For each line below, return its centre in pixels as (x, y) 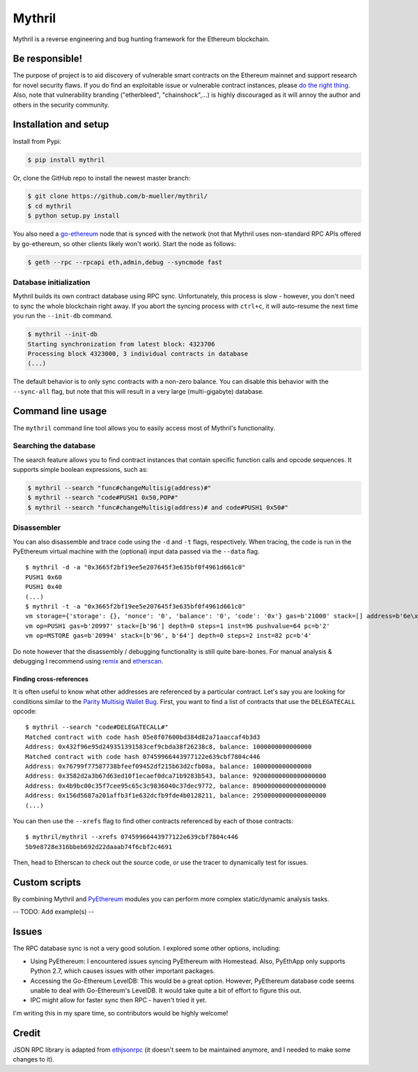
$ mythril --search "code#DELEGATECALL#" (97, 727)
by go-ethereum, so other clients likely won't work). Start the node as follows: (124, 243)
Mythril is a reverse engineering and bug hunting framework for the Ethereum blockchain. (141, 39)
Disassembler (37, 528)
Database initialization (52, 282)
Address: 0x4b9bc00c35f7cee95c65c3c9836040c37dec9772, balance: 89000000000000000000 (176, 786)
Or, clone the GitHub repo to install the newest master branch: (102, 178)
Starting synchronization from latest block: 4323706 (121, 344)
